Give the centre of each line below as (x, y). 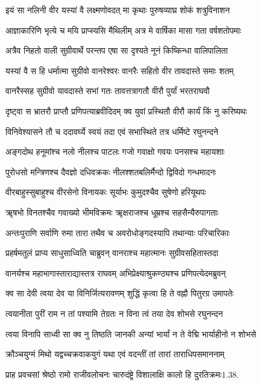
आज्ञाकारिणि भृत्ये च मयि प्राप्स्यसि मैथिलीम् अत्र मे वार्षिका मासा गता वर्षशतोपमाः (124, 30)
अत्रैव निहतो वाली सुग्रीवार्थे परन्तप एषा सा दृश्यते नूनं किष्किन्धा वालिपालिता (117, 50)
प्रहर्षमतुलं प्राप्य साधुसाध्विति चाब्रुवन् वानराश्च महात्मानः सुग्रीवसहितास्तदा (112, 253)
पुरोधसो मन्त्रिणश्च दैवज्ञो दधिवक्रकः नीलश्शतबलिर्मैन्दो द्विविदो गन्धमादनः (111, 171)
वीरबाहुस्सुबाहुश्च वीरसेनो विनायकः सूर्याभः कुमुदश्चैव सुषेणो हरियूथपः (106, 192)
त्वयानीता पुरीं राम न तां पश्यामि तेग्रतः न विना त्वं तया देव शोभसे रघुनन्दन (114, 313)
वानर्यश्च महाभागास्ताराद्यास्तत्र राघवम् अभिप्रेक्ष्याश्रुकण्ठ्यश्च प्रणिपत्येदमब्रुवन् (116, 273)
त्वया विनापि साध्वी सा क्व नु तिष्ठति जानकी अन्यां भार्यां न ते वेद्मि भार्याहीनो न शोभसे (131, 333)
